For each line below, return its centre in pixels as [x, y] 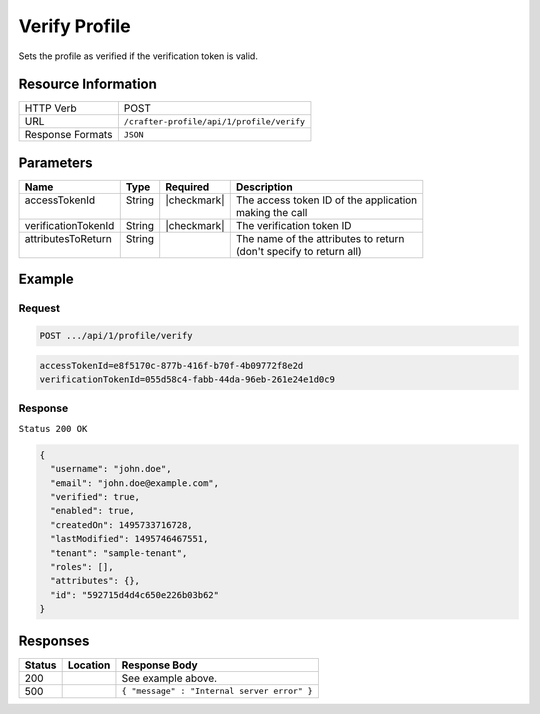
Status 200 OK [53, 428]
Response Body [160, 665]
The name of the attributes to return [320, 238]
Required [187, 187]
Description [264, 187]
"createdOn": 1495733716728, [122, 524]
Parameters [55, 162]
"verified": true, [95, 496]
